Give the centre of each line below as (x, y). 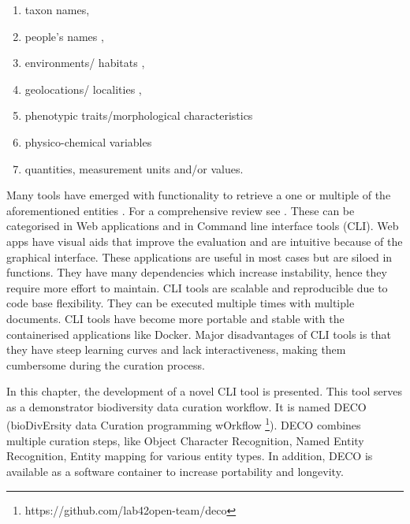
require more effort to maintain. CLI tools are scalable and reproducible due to (197, 287)
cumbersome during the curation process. (106, 364)
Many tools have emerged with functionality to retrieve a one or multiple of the (199, 195)
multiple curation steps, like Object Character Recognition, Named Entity (185, 440)
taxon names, (57, 9)
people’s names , (64, 36)
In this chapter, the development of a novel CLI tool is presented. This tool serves (204, 391)
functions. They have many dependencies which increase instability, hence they (197, 272)
